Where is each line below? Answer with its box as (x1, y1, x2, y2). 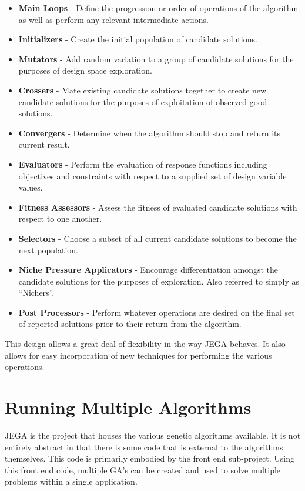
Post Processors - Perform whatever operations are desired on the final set (18, 306, 295, 318)
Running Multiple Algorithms (5, 395, 252, 419)
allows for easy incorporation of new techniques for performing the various (5, 349, 272, 361)
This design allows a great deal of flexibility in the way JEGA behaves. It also (5, 338, 286, 350)
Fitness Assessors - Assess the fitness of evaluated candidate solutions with (18, 201, 297, 213)
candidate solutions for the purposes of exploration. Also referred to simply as (18, 275, 299, 287)
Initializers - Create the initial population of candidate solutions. (18, 33, 257, 45)
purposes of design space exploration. (18, 64, 152, 76)
